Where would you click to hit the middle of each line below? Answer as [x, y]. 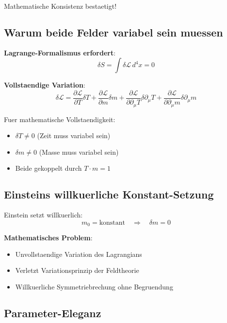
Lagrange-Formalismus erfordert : [60, 52]
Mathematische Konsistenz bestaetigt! [60, 6]
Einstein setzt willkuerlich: [43, 215]
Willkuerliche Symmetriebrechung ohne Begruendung [94, 286]
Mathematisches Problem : [48, 238]
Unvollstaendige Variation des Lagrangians [79, 254]
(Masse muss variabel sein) [79, 152]
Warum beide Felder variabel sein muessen [113, 32]
